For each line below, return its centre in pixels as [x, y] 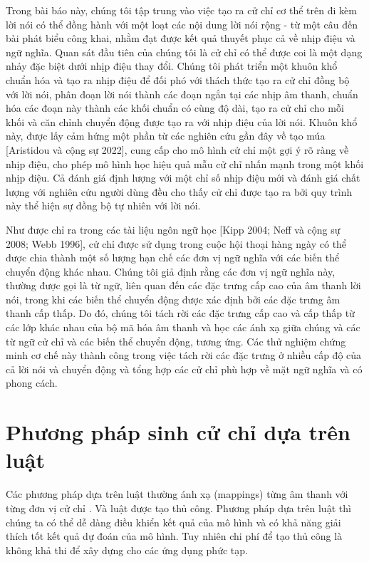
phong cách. [32, 383]
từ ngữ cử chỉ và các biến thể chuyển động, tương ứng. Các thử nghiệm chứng [176, 341]
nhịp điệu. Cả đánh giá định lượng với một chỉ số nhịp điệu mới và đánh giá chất [183, 178]
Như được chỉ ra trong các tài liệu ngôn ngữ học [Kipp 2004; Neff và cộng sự [173, 229]
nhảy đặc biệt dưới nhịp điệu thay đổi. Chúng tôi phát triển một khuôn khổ [172, 66]
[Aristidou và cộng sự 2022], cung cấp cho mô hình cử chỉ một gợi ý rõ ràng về [177, 149]
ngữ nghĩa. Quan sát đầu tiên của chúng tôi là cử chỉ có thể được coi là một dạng [184, 52]
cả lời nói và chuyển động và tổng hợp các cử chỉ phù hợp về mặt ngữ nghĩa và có [184, 369]
